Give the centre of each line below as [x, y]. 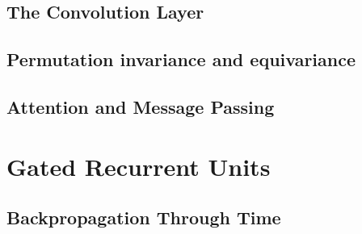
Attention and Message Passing [141, 106]
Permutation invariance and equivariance [181, 59]
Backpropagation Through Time [144, 217]
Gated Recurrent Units [139, 166]
